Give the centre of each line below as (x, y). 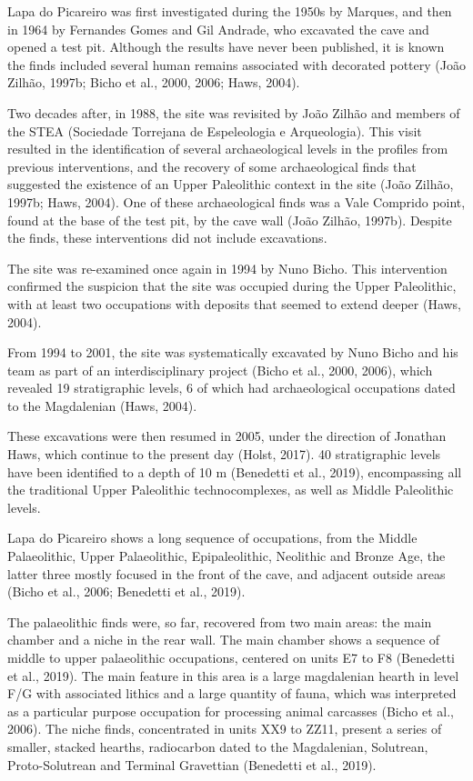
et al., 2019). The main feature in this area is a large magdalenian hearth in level (233, 675)
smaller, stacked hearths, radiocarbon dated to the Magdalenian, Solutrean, (218, 746)
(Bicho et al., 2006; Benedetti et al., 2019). (126, 591)
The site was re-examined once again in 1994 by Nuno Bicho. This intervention (227, 268)
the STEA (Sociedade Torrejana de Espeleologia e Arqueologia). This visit (215, 130)
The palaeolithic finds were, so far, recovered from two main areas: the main (220, 621)
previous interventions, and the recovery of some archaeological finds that (212, 166)
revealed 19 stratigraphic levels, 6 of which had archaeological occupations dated (231, 388)
